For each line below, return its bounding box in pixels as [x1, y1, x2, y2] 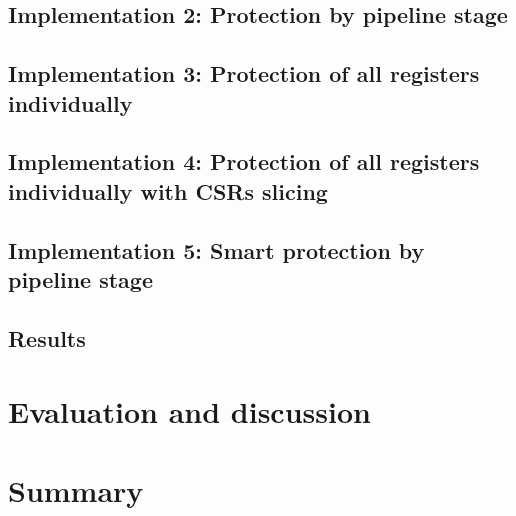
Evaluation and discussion [8, 391, 371, 432]
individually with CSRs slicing [8, 175, 328, 206]
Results [8, 322, 86, 353]
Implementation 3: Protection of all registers [8, 58, 480, 89]
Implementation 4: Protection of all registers [8, 146, 480, 177]
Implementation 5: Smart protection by [8, 234, 425, 265]
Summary [8, 469, 144, 510]
